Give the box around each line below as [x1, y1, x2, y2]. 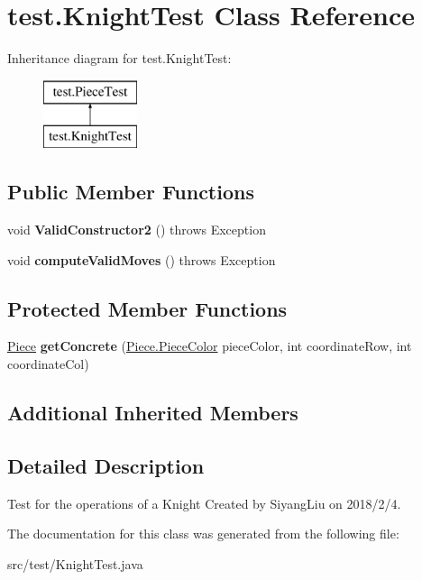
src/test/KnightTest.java [7, 554, 143, 573]
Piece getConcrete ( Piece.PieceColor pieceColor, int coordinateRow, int [7, 336, 412, 355]
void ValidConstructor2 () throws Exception [7, 220, 266, 239]
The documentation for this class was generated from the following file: [7, 524, 399, 543]
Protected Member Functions [7, 294, 288, 322]
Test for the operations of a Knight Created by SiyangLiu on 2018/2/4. [7, 493, 401, 512]
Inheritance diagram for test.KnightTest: [7, 49, 232, 68]
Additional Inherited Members [7, 399, 298, 427]
